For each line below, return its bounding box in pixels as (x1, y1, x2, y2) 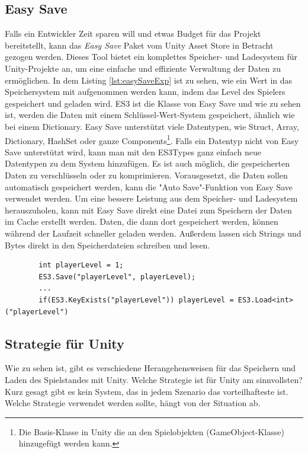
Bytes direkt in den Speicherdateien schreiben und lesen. (5, 238, 210, 251)
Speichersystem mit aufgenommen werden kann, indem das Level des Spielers (5, 85, 285, 98)
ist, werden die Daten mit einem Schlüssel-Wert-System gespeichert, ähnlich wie (5, 109, 295, 121)
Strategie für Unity (5, 334, 124, 352)
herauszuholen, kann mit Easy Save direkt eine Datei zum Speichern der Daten (5, 203, 292, 216)
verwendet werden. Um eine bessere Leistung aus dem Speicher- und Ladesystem (5, 192, 298, 205)
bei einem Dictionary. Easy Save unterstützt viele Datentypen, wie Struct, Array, (5, 120, 299, 132)
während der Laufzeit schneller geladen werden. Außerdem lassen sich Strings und (5, 226, 301, 239)
